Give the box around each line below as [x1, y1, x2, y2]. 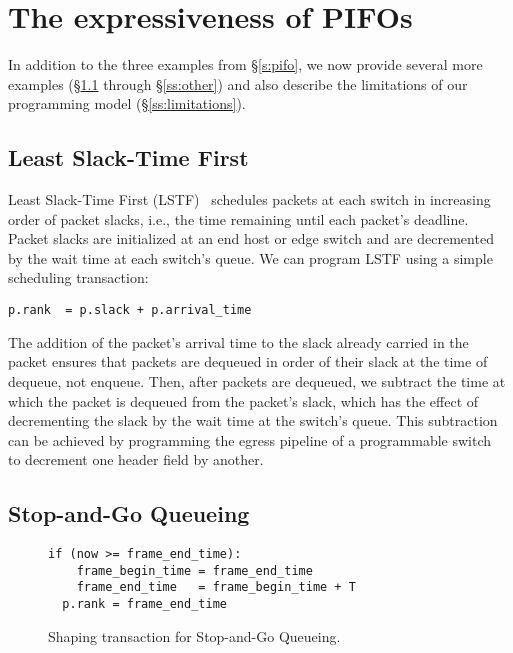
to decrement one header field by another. [8, 449, 264, 470]
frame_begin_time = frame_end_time [76, 563, 313, 578]
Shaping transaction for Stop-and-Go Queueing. [48, 625, 341, 646]
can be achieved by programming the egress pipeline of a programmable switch [8, 429, 492, 450]
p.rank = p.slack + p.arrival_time [8, 303, 252, 318]
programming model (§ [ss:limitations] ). [8, 93, 246, 114]
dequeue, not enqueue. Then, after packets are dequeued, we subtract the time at [8, 370, 506, 391]
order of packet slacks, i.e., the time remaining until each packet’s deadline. [8, 208, 469, 229]
